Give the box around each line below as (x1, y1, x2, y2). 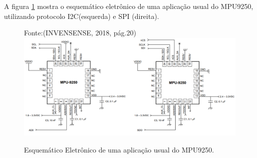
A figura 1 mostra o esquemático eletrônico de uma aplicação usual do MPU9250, (4, 1, 254, 11)
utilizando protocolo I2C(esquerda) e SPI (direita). (4, 10, 159, 21)
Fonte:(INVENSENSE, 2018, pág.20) (24, 27, 136, 38)
